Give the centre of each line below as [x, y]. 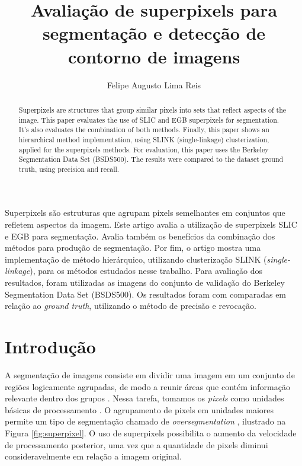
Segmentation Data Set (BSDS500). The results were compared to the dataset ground [151, 159]
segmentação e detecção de [154, 33]
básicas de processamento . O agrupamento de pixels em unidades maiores [139, 409]
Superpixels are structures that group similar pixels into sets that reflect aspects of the [152, 109]
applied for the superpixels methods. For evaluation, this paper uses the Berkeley [144, 149]
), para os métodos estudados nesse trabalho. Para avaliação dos [146, 271]
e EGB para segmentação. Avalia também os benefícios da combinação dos [140, 236]
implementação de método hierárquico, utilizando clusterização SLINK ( [136, 259]
